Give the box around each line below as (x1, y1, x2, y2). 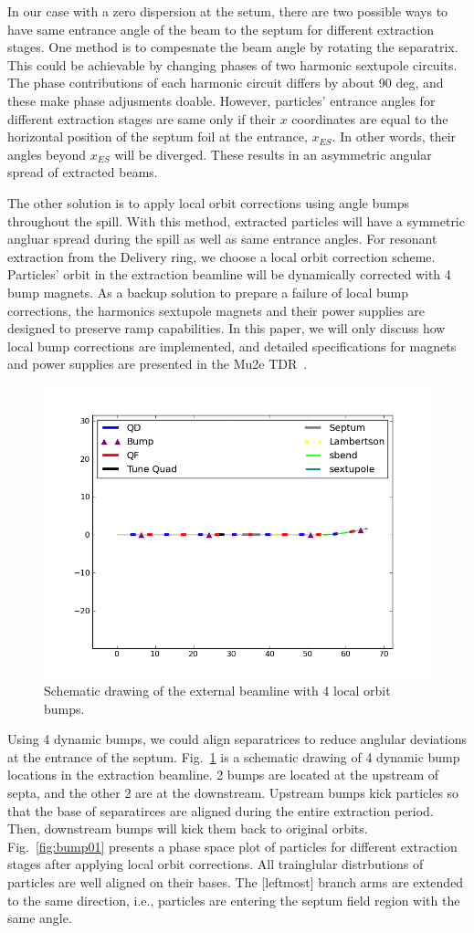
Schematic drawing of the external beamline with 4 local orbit (44, 681, 391, 700)
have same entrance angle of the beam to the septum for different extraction (7, 19, 434, 38)
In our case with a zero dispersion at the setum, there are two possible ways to (7, 2, 448, 20)
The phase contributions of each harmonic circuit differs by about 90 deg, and (7, 73, 444, 92)
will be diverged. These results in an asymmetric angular (114, 144, 432, 163)
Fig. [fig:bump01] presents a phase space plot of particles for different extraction (7, 836, 458, 855)
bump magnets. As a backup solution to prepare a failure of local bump (7, 282, 409, 301)
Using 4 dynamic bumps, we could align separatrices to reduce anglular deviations (7, 729, 467, 749)
